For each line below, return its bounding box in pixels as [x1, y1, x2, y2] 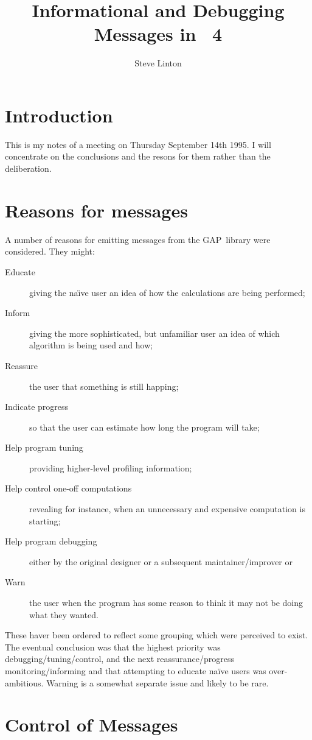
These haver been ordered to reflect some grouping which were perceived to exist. [5, 629, 308, 641]
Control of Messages [5, 712, 178, 737]
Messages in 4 [94, 21, 223, 46]
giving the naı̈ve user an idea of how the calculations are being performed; [29, 286, 305, 298]
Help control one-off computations [5, 482, 132, 495]
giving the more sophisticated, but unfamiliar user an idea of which [29, 326, 280, 339]
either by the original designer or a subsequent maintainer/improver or [29, 555, 293, 568]
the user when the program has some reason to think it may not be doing [29, 596, 303, 609]
